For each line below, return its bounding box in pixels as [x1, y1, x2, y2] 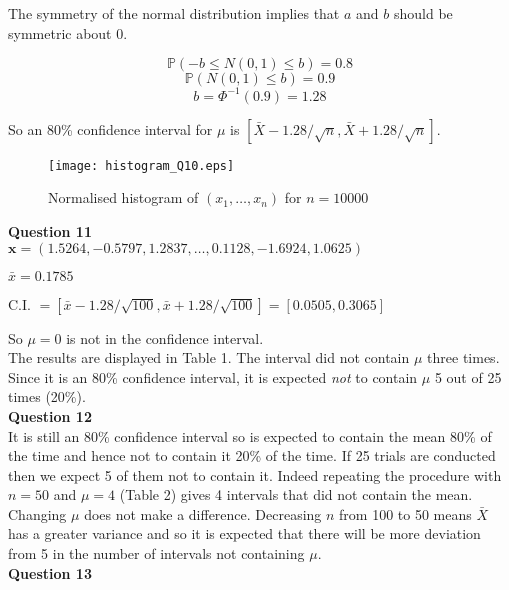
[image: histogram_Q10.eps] [48, 158, 235, 173]
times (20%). [8, 386, 86, 407]
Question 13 [8, 562, 92, 583]
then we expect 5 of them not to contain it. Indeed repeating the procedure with [8, 464, 502, 485]
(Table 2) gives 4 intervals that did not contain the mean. [119, 484, 473, 505]
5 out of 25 [434, 366, 502, 387]
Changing [8, 503, 67, 524]
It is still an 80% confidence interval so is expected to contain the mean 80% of [8, 425, 492, 446]
